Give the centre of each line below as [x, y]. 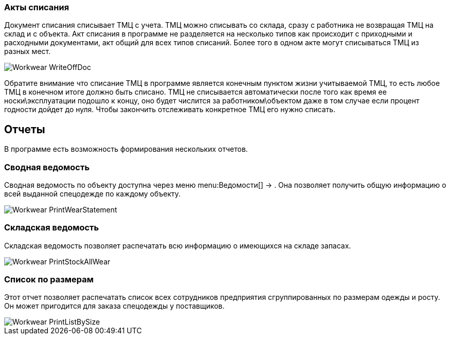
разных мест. [28, 51]
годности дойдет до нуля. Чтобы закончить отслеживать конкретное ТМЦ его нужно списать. [170, 110]
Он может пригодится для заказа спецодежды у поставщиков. [114, 306]
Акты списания [37, 7]
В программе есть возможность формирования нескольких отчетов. [126, 149]
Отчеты [25, 129]
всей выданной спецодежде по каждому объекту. [93, 193]
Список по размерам [49, 280]
